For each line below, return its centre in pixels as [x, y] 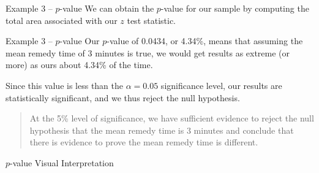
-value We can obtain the [107, 8]
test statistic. [152, 20]
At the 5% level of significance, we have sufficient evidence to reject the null [172, 118]
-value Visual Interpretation [62, 162]
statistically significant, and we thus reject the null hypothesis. [123, 97]
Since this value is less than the [65, 85]
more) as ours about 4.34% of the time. [79, 65]
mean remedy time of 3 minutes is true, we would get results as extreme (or [148, 52]
